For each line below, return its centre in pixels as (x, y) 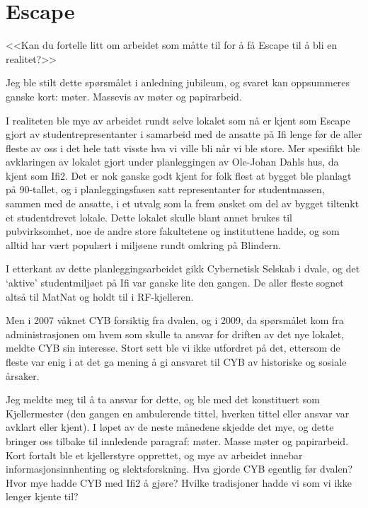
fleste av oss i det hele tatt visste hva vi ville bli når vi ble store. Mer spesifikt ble (183, 148)
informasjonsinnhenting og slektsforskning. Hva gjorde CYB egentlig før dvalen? (179, 469)
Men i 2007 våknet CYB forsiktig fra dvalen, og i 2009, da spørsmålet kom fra (175, 320)
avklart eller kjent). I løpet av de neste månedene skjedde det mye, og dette (170, 427)
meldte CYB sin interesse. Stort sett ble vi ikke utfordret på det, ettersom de (173, 348)
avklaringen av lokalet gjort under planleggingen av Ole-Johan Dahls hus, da (172, 162)
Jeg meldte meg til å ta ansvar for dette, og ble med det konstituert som (163, 399)
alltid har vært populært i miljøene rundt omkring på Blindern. (144, 244)
